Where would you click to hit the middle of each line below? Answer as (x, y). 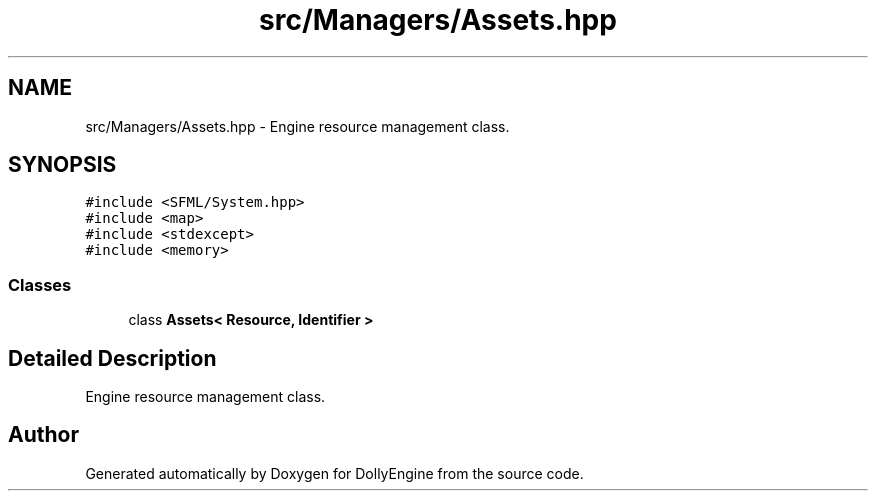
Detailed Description (112, 358)
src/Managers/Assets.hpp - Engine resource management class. (297, 126)
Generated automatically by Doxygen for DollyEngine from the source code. (334, 473)
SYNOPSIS (62, 165)
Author (43, 435)
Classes (40, 284)
